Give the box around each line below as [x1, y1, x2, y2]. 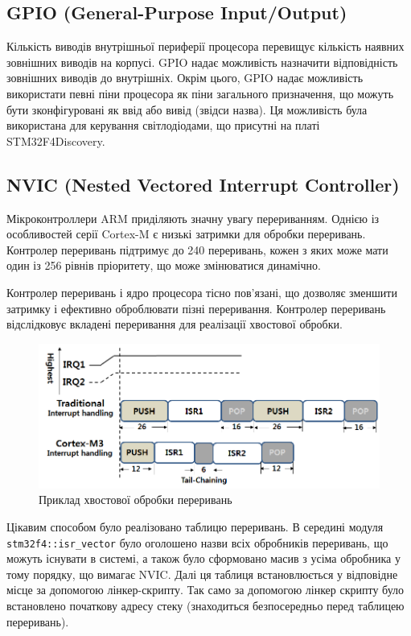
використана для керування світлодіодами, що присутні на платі [6, 117, 320, 134]
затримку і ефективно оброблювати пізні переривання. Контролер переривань [6, 299, 386, 316]
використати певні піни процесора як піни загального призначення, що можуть [6, 85, 394, 101]
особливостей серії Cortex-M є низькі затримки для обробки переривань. [6, 225, 366, 242]
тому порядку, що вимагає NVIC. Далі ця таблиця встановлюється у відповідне [6, 565, 398, 582]
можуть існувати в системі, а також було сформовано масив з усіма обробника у [6, 550, 401, 567]
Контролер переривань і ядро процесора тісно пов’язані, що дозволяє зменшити [6, 283, 397, 300]
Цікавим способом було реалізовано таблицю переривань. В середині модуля [6, 518, 384, 535]
